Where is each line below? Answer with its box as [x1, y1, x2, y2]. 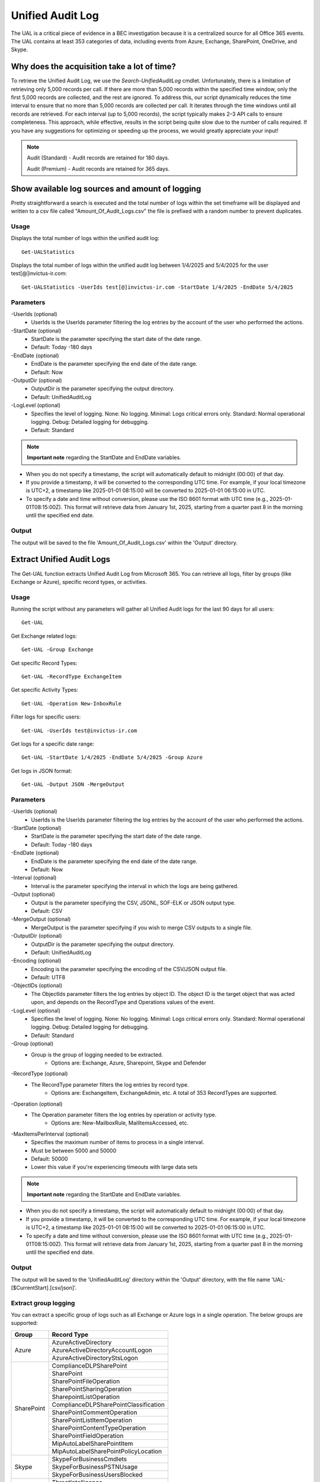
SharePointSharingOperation [52, 1385, 132, 1393]
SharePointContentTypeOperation [52, 1423, 146, 1432]
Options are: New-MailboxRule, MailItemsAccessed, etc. [51, 1119, 189, 1126]
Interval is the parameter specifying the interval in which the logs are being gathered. [31, 882, 239, 889]
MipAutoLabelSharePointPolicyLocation [52, 1447, 162, 1455]
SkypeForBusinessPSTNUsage [52, 1462, 138, 1471]
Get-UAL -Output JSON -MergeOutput [21, 781, 125, 788]
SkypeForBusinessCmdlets [52, 1455, 127, 1463]
